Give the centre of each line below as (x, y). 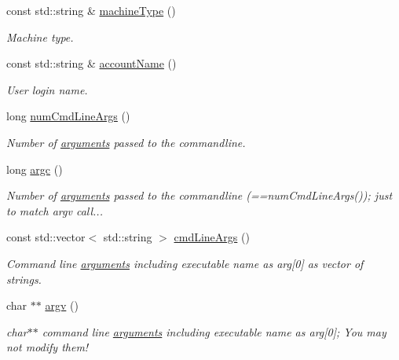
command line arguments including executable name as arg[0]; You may (214, 331)
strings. (24, 279)
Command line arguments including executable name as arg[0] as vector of (185, 263)
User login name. (47, 89)
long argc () (35, 169)
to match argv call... (55, 210)
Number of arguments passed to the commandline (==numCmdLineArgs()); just (199, 195)
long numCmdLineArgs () (68, 116)
